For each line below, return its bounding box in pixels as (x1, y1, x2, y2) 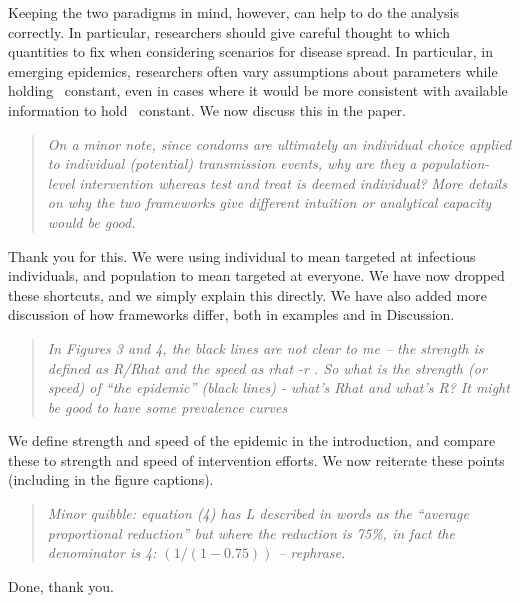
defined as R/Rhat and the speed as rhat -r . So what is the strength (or (47, 357, 487, 378)
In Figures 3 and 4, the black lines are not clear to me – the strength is (47, 337, 484, 358)
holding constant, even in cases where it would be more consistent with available (8, 80, 508, 101)
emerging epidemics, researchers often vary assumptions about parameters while (8, 60, 498, 81)
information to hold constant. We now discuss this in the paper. (8, 99, 406, 120)
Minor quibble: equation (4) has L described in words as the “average (47, 503, 469, 524)
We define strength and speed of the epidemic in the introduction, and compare (8, 430, 496, 451)
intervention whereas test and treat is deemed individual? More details (79, 172, 507, 193)
